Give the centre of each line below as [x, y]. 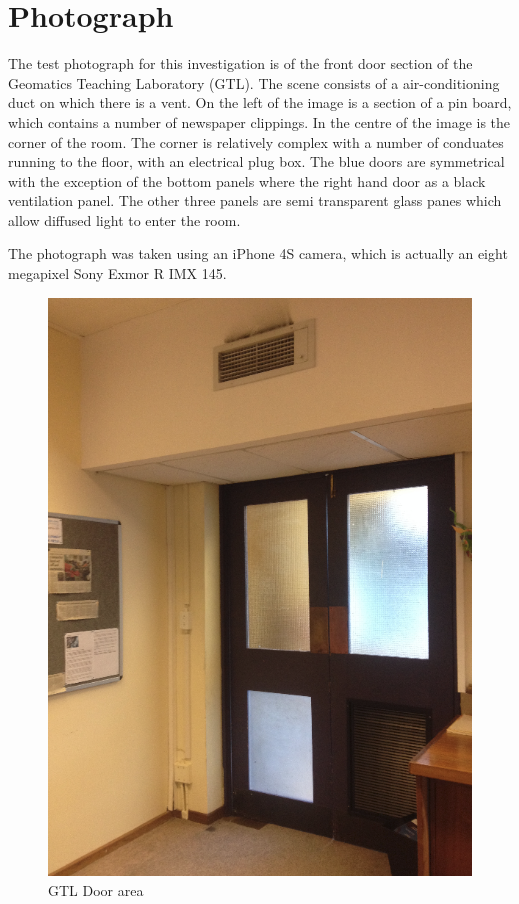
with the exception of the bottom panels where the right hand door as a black [247, 180]
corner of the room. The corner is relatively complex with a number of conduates [256, 141]
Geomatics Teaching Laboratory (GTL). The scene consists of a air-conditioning [254, 82]
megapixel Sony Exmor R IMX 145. [117, 273]
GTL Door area [96, 889]
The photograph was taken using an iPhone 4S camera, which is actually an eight [258, 253]
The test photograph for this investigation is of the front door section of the [240, 63]
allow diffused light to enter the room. [124, 219]
